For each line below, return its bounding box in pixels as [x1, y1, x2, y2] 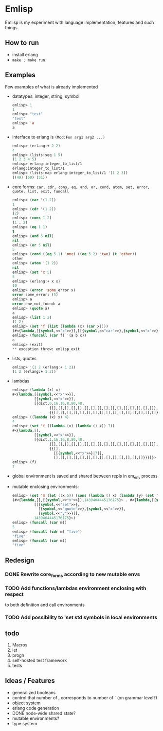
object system [12, 700, 41, 706]
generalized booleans [12, 689, 56, 696]
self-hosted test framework [12, 657, 67, 663]
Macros [12, 642, 28, 647]
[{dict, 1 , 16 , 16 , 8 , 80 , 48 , [34, 437, 85, 442]
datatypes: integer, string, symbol [12, 93, 80, 99]
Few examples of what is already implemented [5, 84, 98, 89]
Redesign [5, 556, 35, 564]
